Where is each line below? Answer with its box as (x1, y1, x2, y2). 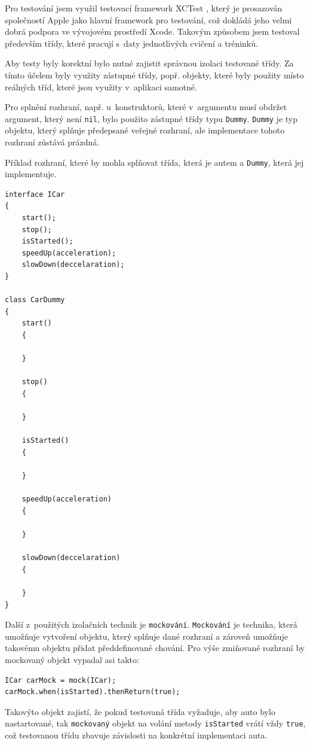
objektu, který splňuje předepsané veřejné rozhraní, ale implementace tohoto (5, 124, 285, 136)
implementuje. (5, 168, 57, 180)
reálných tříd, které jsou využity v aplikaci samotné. (5, 80, 197, 93)
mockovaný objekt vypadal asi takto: (5, 653, 139, 666)
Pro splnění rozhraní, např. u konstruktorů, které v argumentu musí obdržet (5, 101, 287, 113)
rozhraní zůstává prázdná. (5, 136, 100, 148)
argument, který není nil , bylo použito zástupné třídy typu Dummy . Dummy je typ (5, 112, 298, 124)
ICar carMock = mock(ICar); (5, 676, 116, 685)
